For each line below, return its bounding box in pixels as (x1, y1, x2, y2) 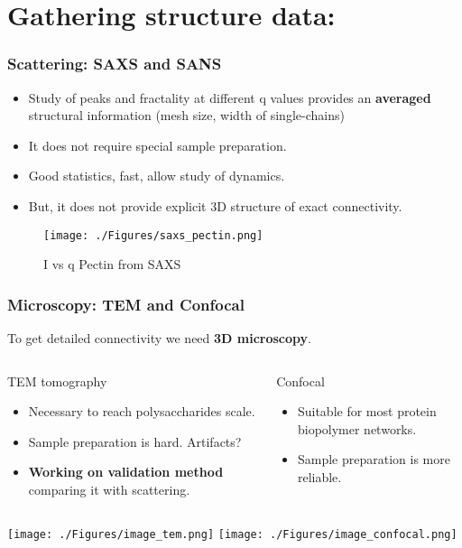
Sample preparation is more (297, 450, 450, 469)
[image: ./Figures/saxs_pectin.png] (43, 228, 263, 242)
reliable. (297, 468, 342, 486)
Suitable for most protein (297, 402, 437, 421)
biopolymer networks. (297, 419, 417, 438)
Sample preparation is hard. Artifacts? (28, 432, 242, 450)
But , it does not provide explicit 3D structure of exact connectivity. (28, 196, 402, 215)
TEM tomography (7, 371, 107, 390)
